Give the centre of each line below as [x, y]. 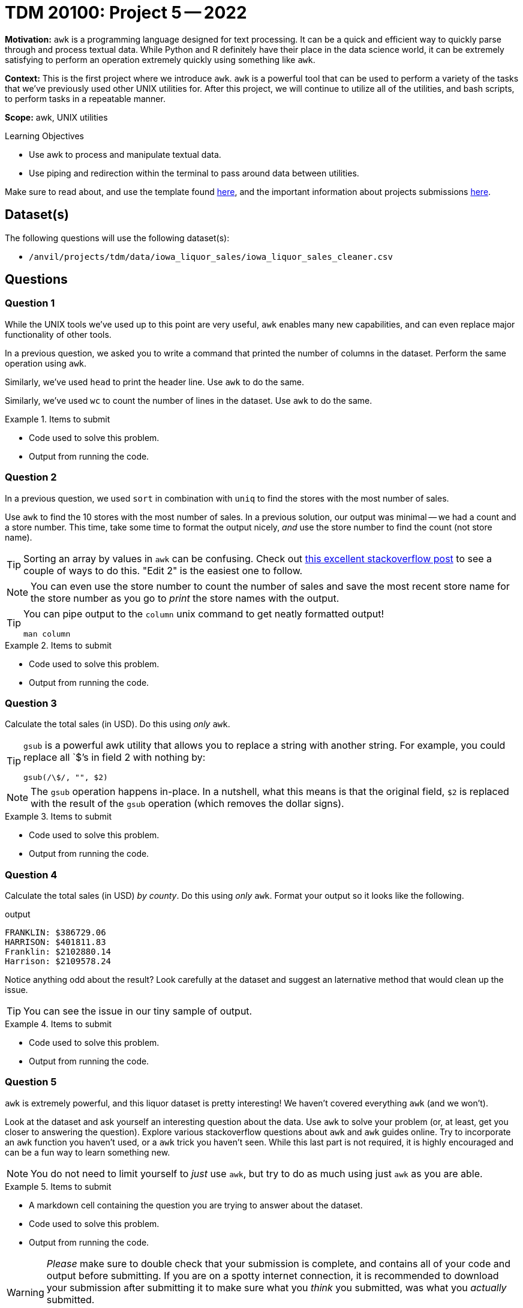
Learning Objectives [44, 136]
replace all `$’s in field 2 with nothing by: [115, 757]
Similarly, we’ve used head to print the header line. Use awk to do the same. [154, 382]
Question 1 [30, 303]
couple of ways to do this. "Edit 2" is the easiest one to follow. [163, 570]
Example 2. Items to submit [58, 645]
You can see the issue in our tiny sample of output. [138, 1011]
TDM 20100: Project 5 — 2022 [126, 13]
